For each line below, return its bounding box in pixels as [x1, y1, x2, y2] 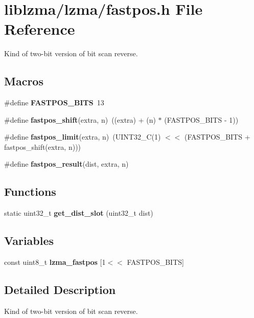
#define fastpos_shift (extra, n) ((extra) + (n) [4, 114, 156, 125]
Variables [4, 233, 54, 248]
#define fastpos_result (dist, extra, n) [4, 158, 129, 169]
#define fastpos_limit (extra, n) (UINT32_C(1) [4, 131, 161, 142]
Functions [4, 184, 56, 199]
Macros [4, 73, 43, 89]
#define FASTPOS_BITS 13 [4, 97, 104, 108]
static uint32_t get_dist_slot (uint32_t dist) [4, 208, 153, 218]
